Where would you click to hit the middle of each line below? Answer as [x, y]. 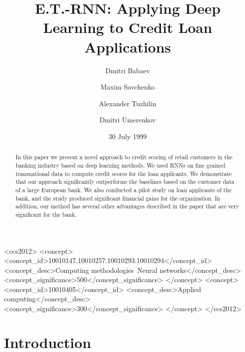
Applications [128, 46]
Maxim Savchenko [128, 87]
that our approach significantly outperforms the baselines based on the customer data [125, 182]
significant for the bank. [46, 214]
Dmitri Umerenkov [128, 120]
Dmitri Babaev [128, 70]
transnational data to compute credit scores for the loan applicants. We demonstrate [123, 173]
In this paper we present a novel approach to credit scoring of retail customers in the [124, 157]
